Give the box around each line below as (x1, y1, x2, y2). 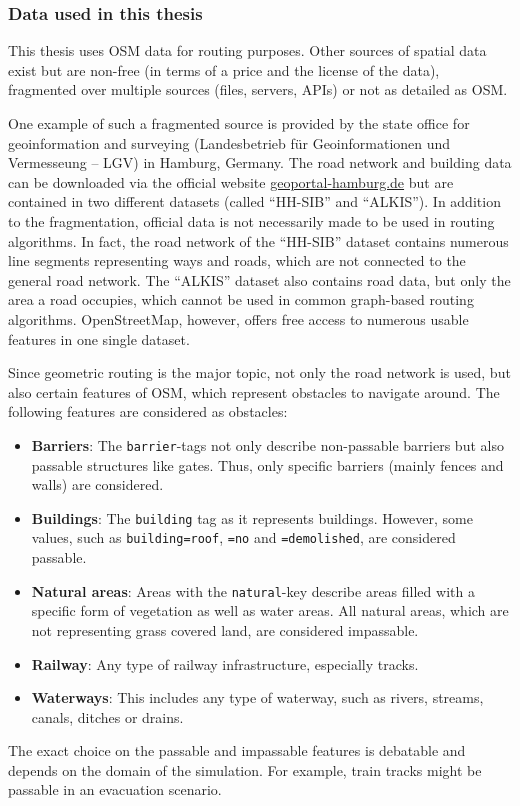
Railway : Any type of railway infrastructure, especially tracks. (31, 653, 419, 674)
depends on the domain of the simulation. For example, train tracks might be (8, 759, 482, 780)
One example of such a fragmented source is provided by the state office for (8, 113, 470, 133)
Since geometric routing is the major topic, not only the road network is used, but (8, 362, 511, 383)
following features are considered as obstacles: (8, 401, 288, 422)
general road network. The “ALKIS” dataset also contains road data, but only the (8, 269, 511, 290)
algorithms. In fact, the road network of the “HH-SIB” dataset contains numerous (8, 230, 509, 251)
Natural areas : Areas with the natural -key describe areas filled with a (31, 580, 475, 601)
